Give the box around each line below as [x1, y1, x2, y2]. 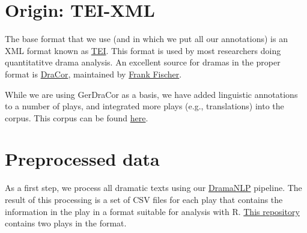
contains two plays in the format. [5, 217, 127, 229]
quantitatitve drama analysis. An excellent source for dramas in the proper [5, 56, 281, 68]
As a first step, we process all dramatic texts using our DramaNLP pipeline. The [5, 181, 302, 194]
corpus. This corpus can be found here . [5, 111, 148, 124]
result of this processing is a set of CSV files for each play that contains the [5, 193, 283, 205]
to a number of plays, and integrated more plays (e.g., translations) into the [5, 100, 284, 112]
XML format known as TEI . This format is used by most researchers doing [5, 44, 281, 56]
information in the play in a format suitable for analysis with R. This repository [5, 205, 300, 217]
